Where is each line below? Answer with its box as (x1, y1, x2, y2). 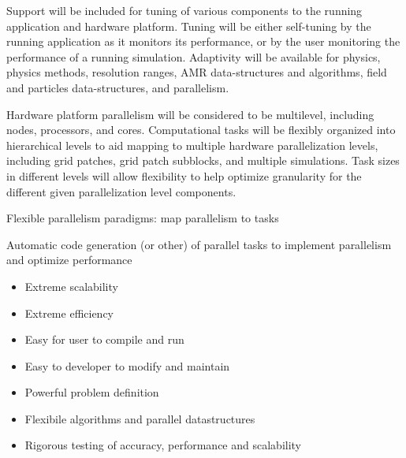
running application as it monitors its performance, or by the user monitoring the (6, 33, 400, 50)
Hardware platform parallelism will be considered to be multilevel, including (6, 106, 374, 122)
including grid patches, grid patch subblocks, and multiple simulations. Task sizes (6, 152, 400, 169)
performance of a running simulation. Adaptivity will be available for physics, (6, 48, 381, 65)
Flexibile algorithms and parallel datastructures (24, 410, 255, 426)
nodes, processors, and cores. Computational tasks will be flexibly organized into (6, 121, 396, 138)
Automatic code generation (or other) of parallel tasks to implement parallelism (6, 236, 392, 252)
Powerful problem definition (24, 384, 159, 400)
